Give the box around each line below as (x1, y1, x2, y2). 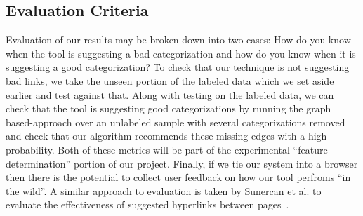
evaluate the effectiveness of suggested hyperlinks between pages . (6, 197, 289, 212)
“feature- (293, 142, 331, 156)
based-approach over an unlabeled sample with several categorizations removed (6, 114, 345, 129)
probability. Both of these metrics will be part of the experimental (6, 142, 290, 156)
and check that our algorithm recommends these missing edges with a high (6, 128, 327, 143)
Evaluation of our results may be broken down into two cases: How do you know (6, 32, 351, 47)
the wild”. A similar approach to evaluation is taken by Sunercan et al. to (6, 183, 322, 198)
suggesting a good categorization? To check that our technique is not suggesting (6, 60, 350, 74)
